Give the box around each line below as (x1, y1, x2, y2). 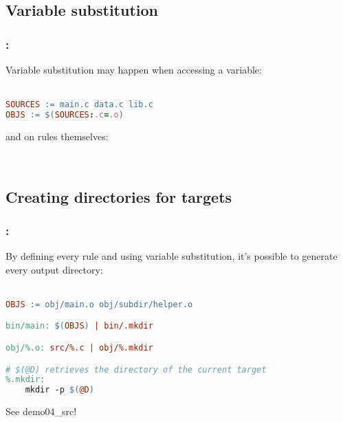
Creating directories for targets (5, 186, 232, 207)
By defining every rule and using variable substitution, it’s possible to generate (5, 249, 338, 263)
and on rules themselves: (5, 129, 109, 143)
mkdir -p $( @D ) (25, 385, 94, 395)
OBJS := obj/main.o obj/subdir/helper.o (5, 299, 193, 309)
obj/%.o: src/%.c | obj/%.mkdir (5, 342, 153, 353)
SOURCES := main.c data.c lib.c (5, 100, 153, 110)
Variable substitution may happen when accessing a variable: (5, 63, 262, 76)
